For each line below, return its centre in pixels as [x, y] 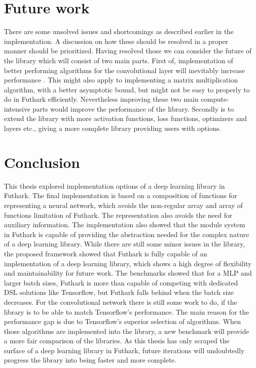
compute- [215, 99]
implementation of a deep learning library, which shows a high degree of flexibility [128, 263]
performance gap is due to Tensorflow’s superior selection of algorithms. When [123, 321]
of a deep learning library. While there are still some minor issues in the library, [125, 244]
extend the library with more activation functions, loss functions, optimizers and [126, 118]
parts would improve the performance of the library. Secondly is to [133, 108]
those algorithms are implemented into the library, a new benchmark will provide [127, 331]
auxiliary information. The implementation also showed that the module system [125, 225]
